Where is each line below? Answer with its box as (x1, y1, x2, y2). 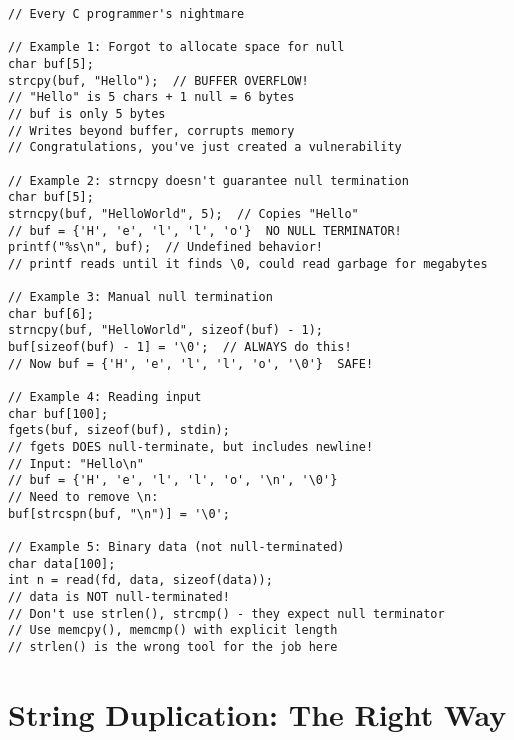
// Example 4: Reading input (8, 390, 202, 405)
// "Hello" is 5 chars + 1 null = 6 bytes (8, 90, 295, 105)
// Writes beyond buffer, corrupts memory (8, 123, 295, 138)
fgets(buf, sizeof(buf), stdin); (8, 423, 230, 438)
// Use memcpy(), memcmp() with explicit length (8, 623, 338, 638)
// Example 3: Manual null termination (8, 290, 273, 305)
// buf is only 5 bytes (8, 106, 166, 121)
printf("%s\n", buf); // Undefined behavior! (8, 240, 323, 255)
